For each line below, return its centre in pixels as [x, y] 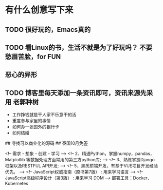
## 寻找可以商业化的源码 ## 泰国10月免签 [46, 143]
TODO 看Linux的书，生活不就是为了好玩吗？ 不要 [79, 47]
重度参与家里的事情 [31, 121]
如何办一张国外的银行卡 [36, 127]
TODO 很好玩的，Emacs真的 [48, 29]
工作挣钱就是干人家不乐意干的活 [44, 114]
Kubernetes [17, 184]
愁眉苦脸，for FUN [33, 57]
